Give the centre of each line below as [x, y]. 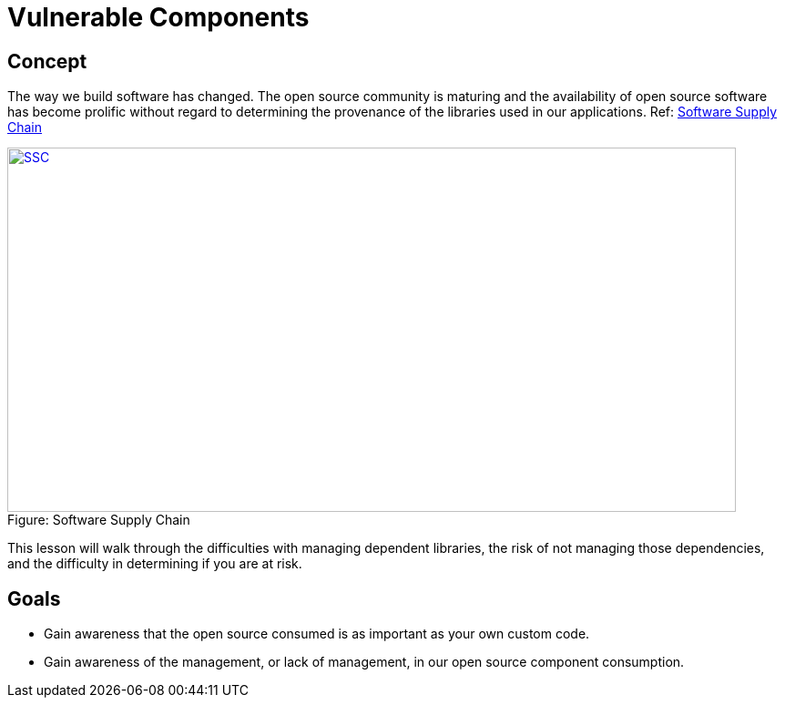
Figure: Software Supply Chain [99, 520]
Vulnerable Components [158, 17]
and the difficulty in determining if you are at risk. [155, 564]
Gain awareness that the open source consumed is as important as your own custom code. [317, 634]
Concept [47, 61]
